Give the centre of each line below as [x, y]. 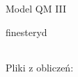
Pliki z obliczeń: [40, 68]
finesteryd [26, 32]
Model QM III [36, 8]
